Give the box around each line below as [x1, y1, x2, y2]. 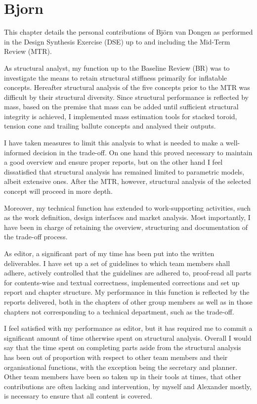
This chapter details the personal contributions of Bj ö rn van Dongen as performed [4, 27, 253, 37]
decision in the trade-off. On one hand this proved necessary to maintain [33, 147, 253, 157]
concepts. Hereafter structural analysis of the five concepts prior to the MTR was [4, 82, 250, 92]
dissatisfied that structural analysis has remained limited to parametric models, [4, 166, 245, 177]
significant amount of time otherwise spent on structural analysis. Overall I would [4, 332, 252, 343]
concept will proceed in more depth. [4, 186, 113, 196]
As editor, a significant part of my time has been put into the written [4, 248, 214, 258]
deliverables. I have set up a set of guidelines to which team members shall [4, 258, 230, 268]
